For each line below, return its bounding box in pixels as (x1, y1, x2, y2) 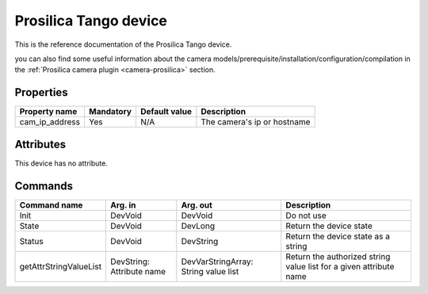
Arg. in (110, 199, 136, 210)
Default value (139, 106, 192, 117)
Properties (14, 86, 68, 99)
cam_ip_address (19, 116, 81, 128)
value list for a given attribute (285, 261, 395, 272)
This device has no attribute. (14, 158, 109, 168)
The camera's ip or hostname (201, 116, 311, 128)
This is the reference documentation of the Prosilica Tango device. (14, 40, 232, 49)
